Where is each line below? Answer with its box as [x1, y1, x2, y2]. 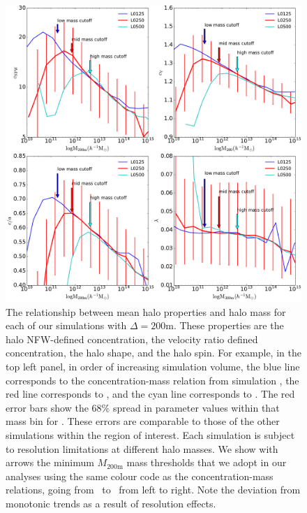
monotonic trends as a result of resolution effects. [6, 496, 216, 510]
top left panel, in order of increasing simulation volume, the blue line [6, 359, 300, 373]
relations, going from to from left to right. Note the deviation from [6, 482, 301, 497]
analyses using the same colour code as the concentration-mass [6, 468, 274, 483]
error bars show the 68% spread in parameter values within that [6, 400, 280, 414]
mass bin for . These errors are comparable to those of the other [6, 414, 280, 428]
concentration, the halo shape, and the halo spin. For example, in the [6, 345, 301, 360]
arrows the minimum [6, 455, 94, 470]
